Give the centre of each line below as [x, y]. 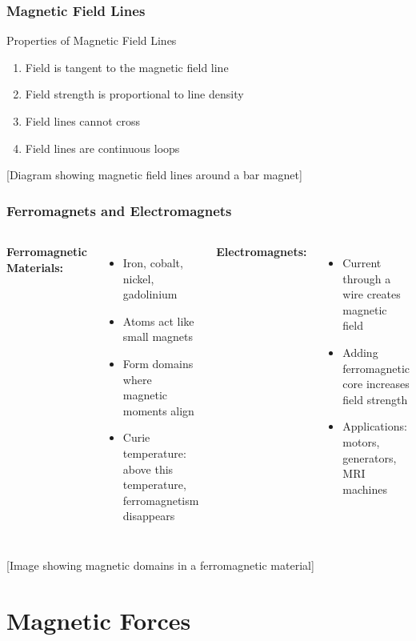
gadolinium [150, 294]
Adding [360, 352]
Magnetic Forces [99, 620]
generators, [370, 457]
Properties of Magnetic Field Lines [92, 40]
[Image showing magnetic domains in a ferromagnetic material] [160, 565]
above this [148, 469]
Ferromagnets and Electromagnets [119, 210]
